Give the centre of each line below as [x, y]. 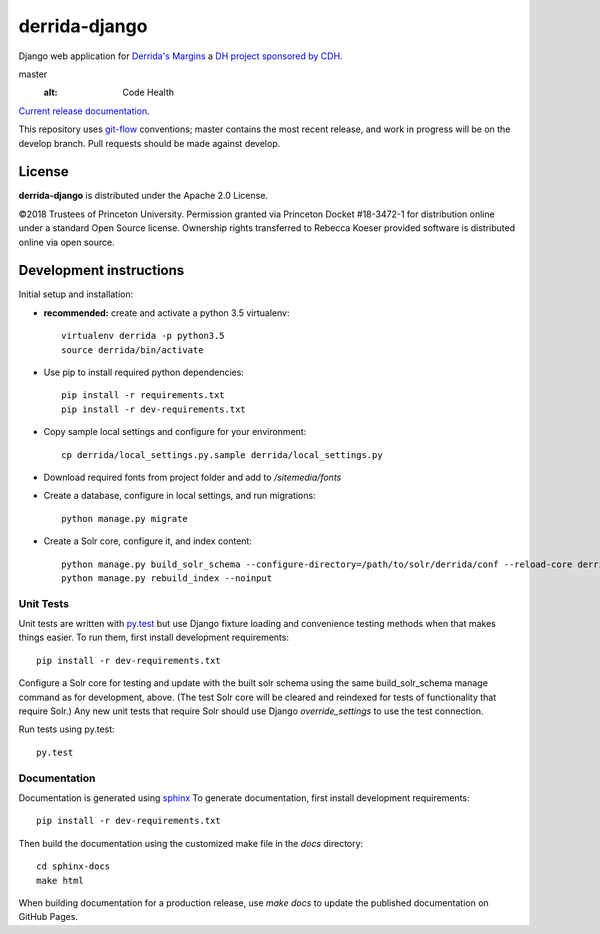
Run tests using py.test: [66, 729]
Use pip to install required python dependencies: [144, 372]
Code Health [148, 92]
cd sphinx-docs [73, 866]
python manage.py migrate [125, 518]
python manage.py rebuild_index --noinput [167, 578]
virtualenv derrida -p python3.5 [143, 336]
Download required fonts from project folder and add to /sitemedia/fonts [192, 477]
